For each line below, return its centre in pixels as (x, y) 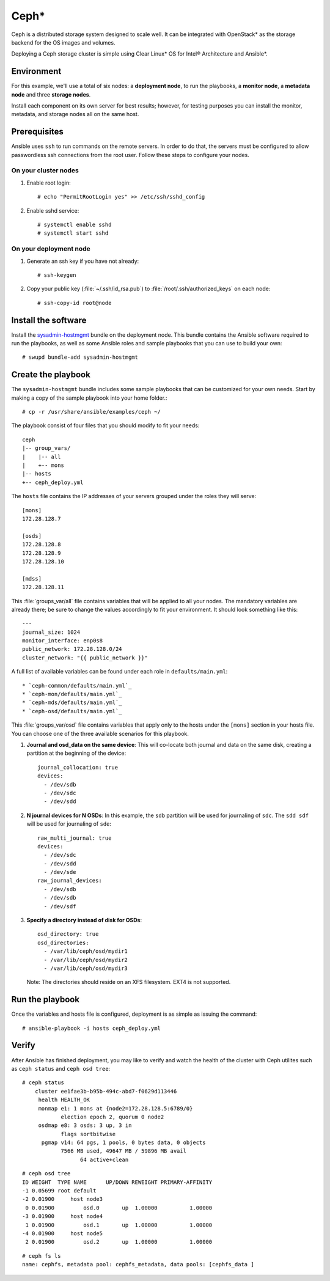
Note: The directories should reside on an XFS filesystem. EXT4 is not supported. (129, 982)
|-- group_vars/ (46, 448)
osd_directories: (63, 942)
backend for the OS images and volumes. (63, 42)
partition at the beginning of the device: (76, 753)
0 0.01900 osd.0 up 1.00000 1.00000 (119, 1208)
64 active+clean (104, 1159)
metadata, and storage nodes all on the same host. (75, 114)
